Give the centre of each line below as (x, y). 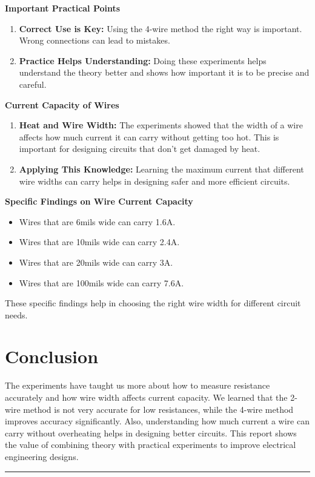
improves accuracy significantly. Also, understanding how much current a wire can (157, 421)
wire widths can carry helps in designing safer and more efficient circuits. (154, 181)
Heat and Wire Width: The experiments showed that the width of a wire (161, 125)
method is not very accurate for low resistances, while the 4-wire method (158, 409)
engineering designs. (42, 456)
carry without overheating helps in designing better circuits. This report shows (151, 433)
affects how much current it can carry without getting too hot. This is (149, 137)
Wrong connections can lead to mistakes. (94, 40)
